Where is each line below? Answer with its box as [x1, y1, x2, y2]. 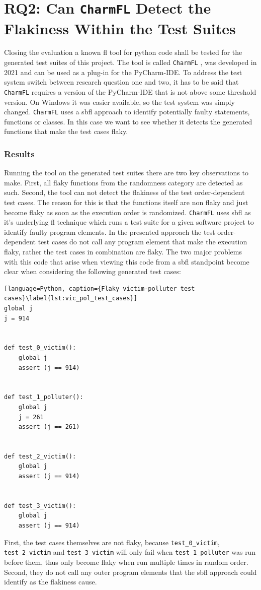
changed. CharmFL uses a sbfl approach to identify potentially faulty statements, [4, 106, 250, 117]
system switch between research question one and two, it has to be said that [4, 77, 239, 87]
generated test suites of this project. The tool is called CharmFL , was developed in [4, 57, 257, 68]
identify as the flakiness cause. [4, 576, 97, 587]
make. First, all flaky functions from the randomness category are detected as [4, 177, 243, 187]
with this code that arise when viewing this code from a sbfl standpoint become [4, 256, 249, 267]
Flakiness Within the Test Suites [4, 18, 236, 38]
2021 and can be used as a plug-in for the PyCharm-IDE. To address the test [4, 67, 242, 77]
